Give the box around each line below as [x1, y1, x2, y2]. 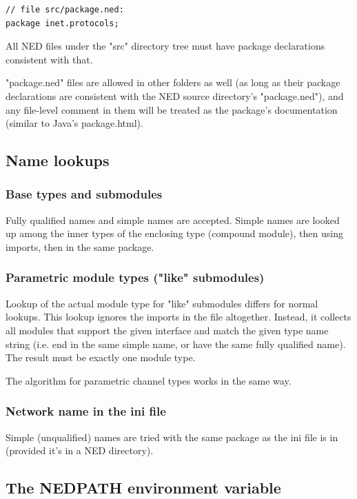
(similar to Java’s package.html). [6, 116, 143, 130]
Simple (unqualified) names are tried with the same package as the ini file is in [6, 429, 338, 444]
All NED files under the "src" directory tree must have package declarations [6, 39, 325, 53]
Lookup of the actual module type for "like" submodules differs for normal [6, 296, 318, 310]
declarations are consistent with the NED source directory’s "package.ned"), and [6, 88, 344, 103]
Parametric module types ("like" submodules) [6, 269, 265, 286]
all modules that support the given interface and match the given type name [6, 323, 329, 337]
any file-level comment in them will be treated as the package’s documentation [6, 102, 338, 116]
